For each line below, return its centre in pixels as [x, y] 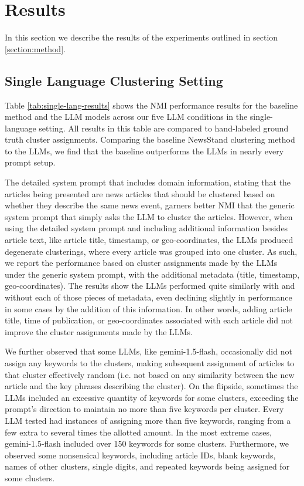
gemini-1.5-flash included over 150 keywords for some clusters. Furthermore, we [147, 443]
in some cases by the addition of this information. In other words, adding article [148, 308]
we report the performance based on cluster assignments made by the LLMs [141, 263]
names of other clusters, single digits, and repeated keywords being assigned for [147, 466]
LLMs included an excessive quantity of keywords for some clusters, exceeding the [152, 397]
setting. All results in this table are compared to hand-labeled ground [164, 128]
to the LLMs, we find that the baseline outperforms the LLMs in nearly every [144, 151]
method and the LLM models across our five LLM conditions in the [126, 117]
